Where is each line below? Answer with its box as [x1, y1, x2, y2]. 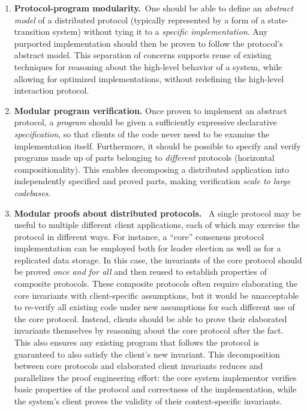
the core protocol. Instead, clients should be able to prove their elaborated [14, 312, 287, 325]
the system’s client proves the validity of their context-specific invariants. [14, 395, 282, 407]
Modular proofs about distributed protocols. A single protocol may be [14, 206, 301, 219]
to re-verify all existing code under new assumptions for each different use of [14, 301, 295, 313]
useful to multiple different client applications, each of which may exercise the [14, 218, 300, 231]
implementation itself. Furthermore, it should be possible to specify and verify [14, 139, 301, 152]
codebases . [14, 186, 51, 199]
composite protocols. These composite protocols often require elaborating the [14, 277, 298, 290]
